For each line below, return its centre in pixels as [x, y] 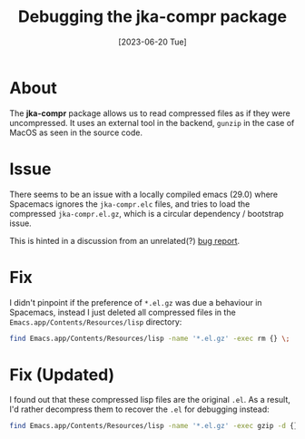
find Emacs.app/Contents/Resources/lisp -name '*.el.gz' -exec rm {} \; [150, 338]
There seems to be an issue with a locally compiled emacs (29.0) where [144, 194]
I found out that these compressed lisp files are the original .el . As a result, [150, 400]
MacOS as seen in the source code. [76, 132]
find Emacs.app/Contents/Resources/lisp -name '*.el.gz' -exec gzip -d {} [154, 426]
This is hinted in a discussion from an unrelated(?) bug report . [125, 240]
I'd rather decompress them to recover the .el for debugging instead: [139, 409]
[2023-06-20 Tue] [152, 42]
